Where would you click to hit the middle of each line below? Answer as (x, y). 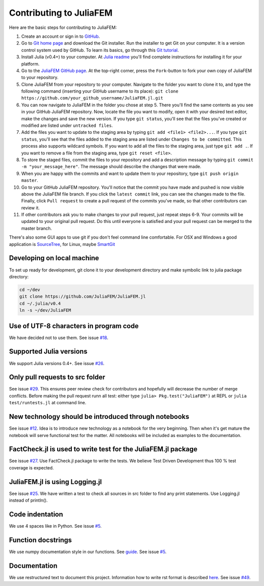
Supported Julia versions (48, 352)
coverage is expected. (31, 467)
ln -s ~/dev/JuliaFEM (45, 310)
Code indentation (36, 514)
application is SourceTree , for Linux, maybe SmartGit (62, 244)
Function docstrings (40, 540)
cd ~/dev (30, 290)
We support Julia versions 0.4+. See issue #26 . (57, 363)
